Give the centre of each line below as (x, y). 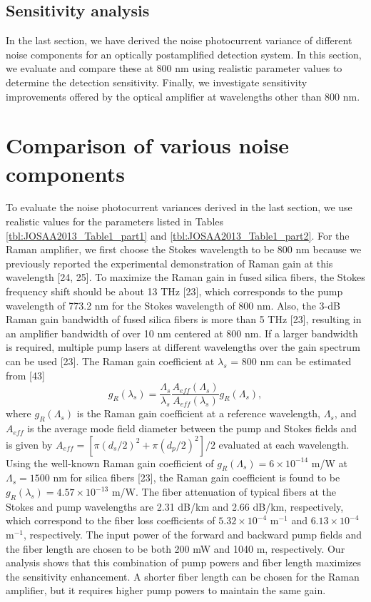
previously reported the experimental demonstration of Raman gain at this (169, 263)
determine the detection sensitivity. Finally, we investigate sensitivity (157, 82)
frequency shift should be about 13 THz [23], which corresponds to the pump (174, 291)
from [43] (25, 375)
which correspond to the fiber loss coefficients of (111, 520)
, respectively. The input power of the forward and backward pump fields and (193, 535)
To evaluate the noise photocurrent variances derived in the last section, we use (179, 207)
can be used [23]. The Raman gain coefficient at (110, 361)
